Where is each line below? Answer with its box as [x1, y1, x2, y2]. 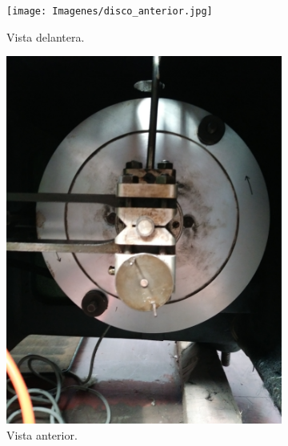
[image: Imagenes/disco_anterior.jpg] [6, 6, 213, 17]
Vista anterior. [6, 426, 78, 443]
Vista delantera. [6, 28, 85, 45]
